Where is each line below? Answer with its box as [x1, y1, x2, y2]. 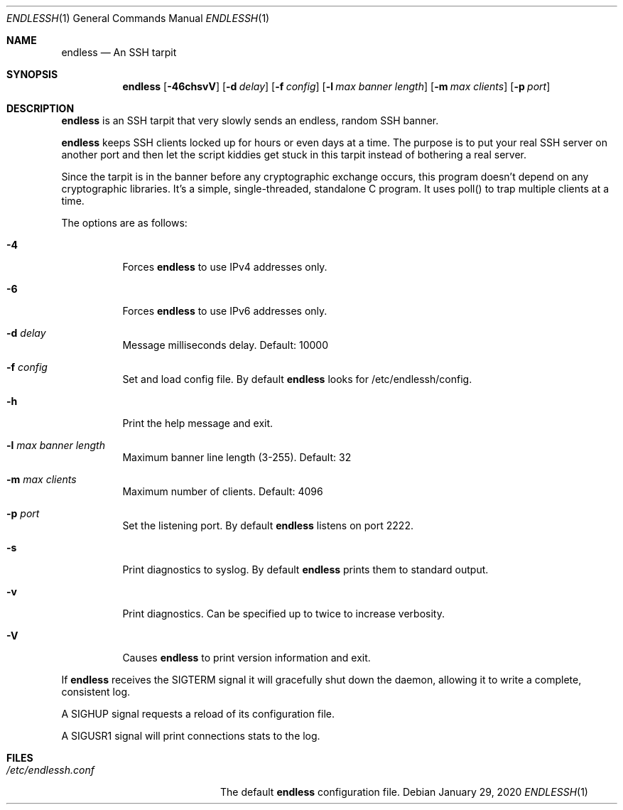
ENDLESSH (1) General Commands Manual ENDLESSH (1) [6, 12, 270, 24]
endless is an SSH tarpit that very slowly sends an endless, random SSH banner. [61, 114, 439, 126]
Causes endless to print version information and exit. [122, 652, 371, 664]
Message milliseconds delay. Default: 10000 [122, 339, 329, 351]
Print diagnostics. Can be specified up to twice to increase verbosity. [122, 607, 445, 620]
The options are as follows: [61, 217, 188, 229]
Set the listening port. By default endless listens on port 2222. [122, 519, 413, 531]
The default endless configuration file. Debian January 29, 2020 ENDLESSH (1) [220, 786, 588, 798]
